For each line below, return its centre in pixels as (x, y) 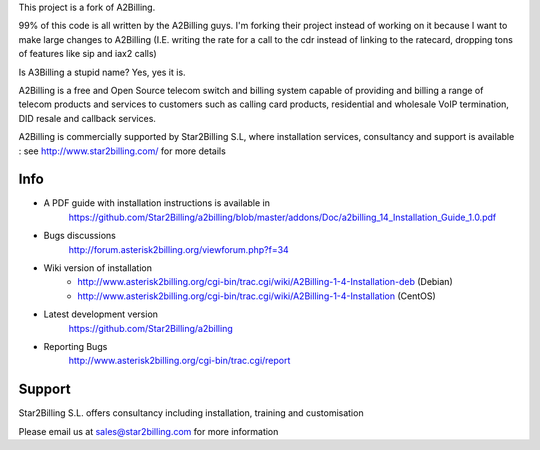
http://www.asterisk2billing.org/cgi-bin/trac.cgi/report (179, 361)
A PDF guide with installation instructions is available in (156, 203)
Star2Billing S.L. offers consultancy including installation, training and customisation (191, 413)
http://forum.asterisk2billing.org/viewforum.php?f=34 (178, 249)
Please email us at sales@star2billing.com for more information (148, 431)
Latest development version (101, 314)
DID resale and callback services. (87, 118)
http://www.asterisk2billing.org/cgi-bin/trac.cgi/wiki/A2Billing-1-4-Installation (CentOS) (257, 296)
